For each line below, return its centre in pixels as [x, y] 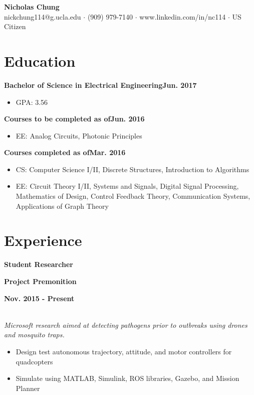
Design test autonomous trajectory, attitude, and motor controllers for [124, 351]
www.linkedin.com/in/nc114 [183, 16]
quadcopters [34, 361]
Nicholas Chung [32, 7]
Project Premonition [40, 281]
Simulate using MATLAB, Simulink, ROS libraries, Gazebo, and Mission [128, 378]
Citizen [15, 26]
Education [40, 60]
